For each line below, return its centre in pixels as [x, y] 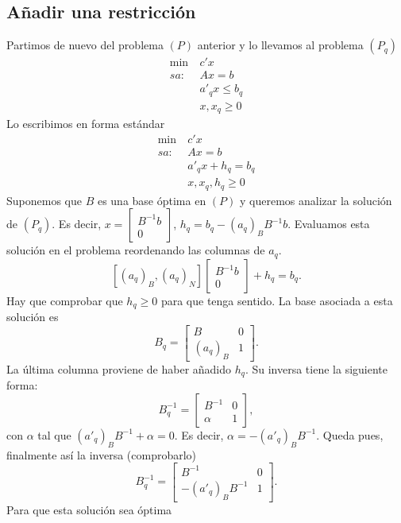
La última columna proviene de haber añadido [119, 368]
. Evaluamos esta [329, 224]
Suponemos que [44, 200]
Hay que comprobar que [65, 300]
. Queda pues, [350, 434]
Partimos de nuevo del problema [85, 45]
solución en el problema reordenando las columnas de [136, 250]
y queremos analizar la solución [316, 200]
